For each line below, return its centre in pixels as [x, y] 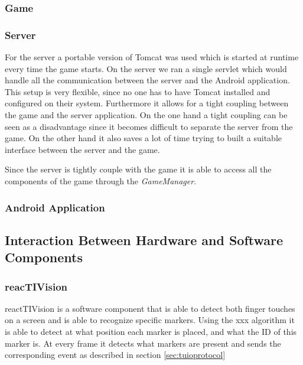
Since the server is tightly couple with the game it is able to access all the [138, 169]
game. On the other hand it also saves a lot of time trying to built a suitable [143, 138]
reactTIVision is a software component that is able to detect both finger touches [150, 308]
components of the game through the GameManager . [101, 181]
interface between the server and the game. [82, 149]
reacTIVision [36, 286]
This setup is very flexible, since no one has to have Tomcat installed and [138, 91]
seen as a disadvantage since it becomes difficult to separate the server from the [149, 126]
